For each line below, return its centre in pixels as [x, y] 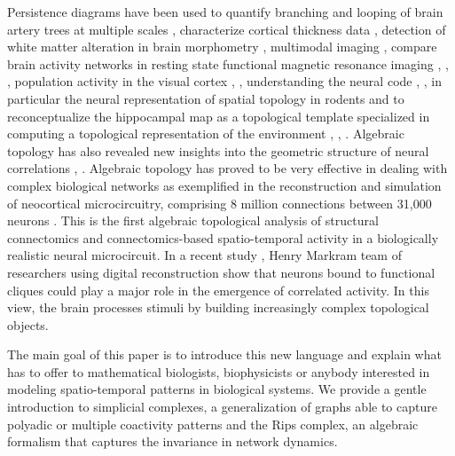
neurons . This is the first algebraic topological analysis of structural [193, 220]
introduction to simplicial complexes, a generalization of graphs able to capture [222, 407]
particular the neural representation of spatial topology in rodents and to [206, 98]
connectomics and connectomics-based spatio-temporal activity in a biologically [223, 237]
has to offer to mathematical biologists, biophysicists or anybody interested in [219, 371]
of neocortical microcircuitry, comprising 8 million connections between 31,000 [220, 203]
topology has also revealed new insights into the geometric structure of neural [218, 150]
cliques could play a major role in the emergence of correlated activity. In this [218, 290]
